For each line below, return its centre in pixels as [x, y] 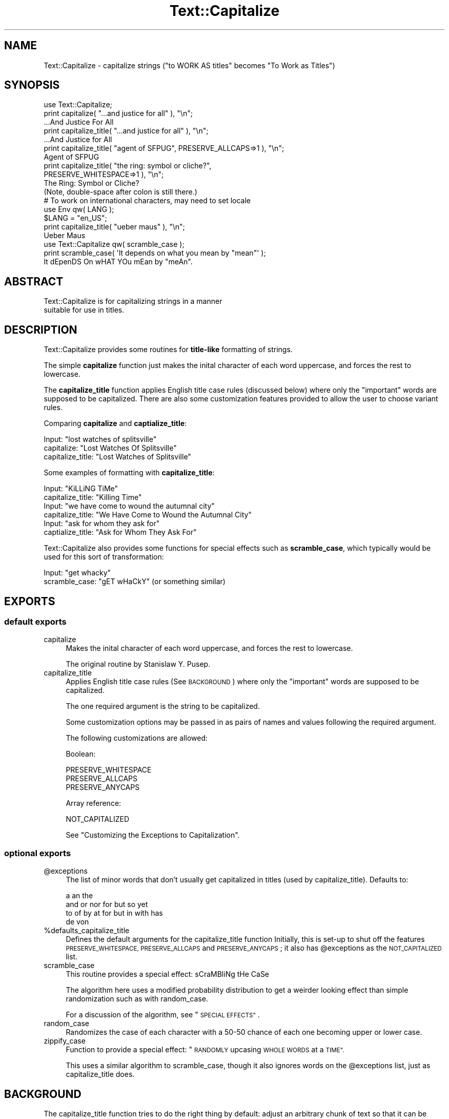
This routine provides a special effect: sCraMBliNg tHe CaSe [168, 974]
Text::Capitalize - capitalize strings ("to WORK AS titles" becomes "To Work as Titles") [189, 65]
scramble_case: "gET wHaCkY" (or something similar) [135, 582]
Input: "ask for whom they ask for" [102, 524]
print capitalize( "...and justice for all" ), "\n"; [118, 113]
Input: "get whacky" [77, 573]
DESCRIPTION [41, 330]
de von [77, 922]
